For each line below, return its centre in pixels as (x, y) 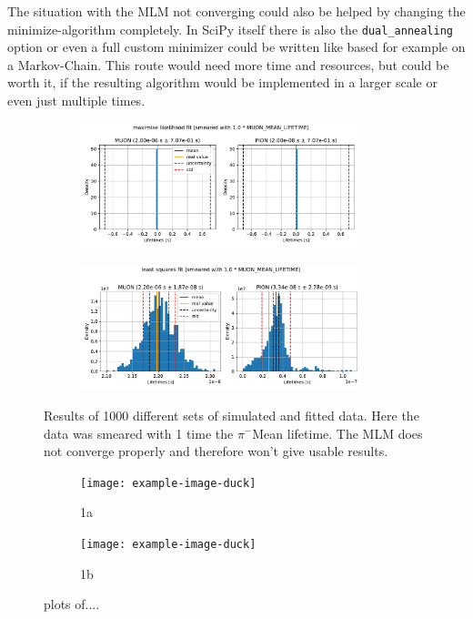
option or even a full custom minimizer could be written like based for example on (236, 47)
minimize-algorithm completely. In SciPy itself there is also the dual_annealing (230, 29)
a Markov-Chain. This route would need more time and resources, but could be (228, 64)
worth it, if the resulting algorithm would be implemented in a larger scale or (222, 82)
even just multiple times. (76, 101)
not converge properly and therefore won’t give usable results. (216, 451)
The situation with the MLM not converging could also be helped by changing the (236, 11)
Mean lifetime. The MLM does (337, 433)
